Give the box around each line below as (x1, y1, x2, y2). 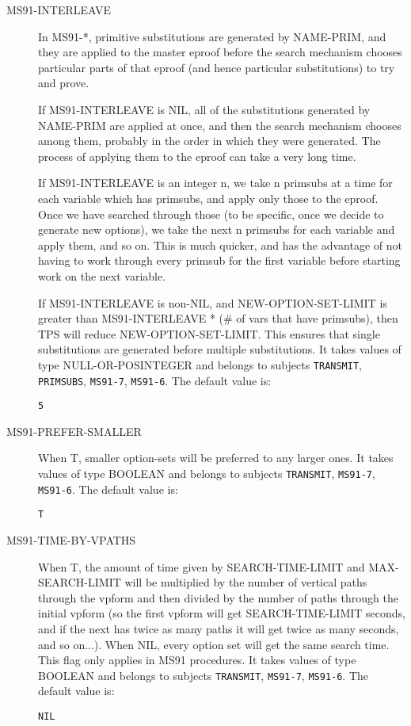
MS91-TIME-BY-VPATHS (6, 532, 136, 548)
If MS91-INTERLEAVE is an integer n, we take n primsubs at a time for (38, 174, 393, 191)
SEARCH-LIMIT (38, 574, 121, 590)
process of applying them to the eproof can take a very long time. (38, 147, 356, 164)
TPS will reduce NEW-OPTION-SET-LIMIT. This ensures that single (38, 325, 380, 342)
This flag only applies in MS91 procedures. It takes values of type (38, 651, 356, 668)
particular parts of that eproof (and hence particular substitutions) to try (38, 59, 395, 75)
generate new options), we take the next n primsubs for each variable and (38, 221, 395, 238)
